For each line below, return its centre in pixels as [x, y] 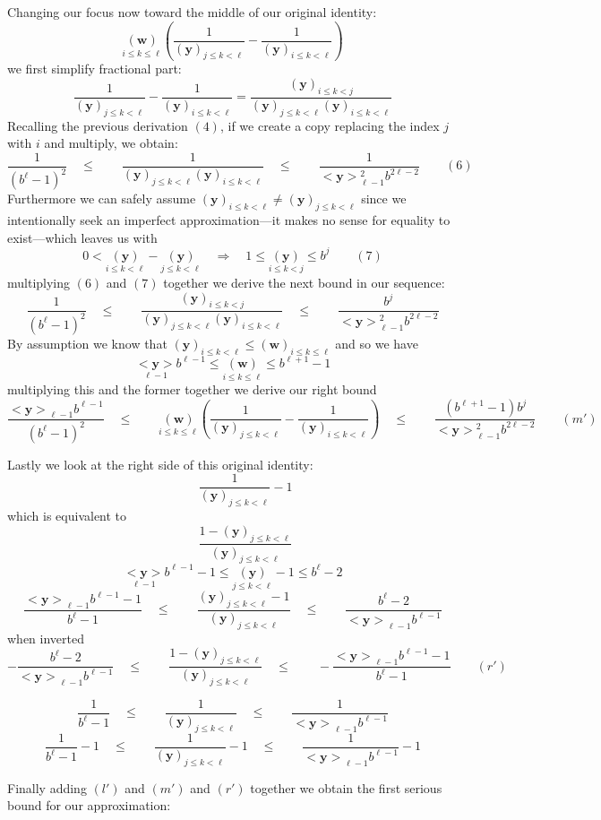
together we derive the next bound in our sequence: [304, 282]
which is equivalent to [67, 516]
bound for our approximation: [89, 805]
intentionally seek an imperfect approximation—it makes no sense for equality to [229, 220]
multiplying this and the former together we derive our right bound [192, 389]
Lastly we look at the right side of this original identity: [160, 464]
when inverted [46, 638]
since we [384, 199]
